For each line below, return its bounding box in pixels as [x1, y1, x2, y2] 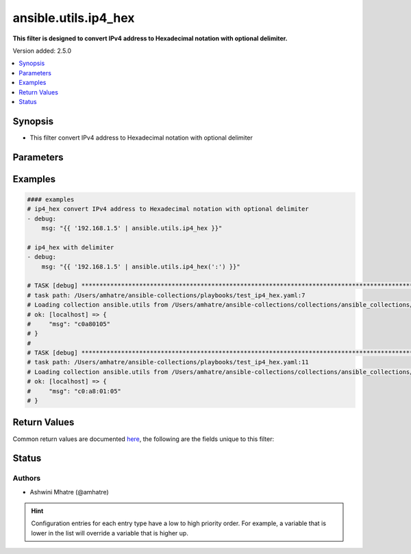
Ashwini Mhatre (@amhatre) [29, 488, 109, 496]
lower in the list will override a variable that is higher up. [31, 529, 188, 537]
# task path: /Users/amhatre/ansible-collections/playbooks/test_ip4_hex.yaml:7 [27, 291, 306, 299]
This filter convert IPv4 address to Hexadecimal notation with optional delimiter [29, 134, 253, 142]
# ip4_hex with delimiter [27, 243, 114, 251]
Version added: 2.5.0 [12, 47, 72, 55]
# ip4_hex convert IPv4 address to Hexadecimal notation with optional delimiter [27, 205, 310, 213]
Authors [12, 473, 41, 483]
